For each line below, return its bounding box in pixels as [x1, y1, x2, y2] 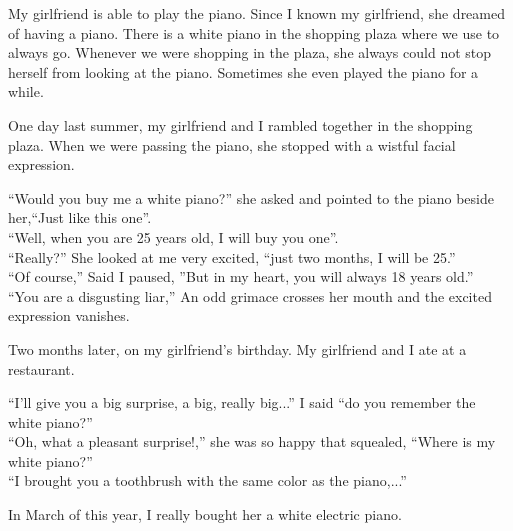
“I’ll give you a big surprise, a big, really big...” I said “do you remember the [8, 392, 476, 413]
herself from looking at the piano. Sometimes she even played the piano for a [8, 61, 479, 82]
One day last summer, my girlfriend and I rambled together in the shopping [8, 114, 473, 135]
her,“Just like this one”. [8, 207, 152, 228]
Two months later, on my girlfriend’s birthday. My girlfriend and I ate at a [8, 338, 467, 359]
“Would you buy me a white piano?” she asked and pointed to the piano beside [8, 187, 494, 208]
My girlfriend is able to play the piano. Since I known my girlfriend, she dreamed [8, 3, 505, 23]
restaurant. [8, 358, 75, 379]
